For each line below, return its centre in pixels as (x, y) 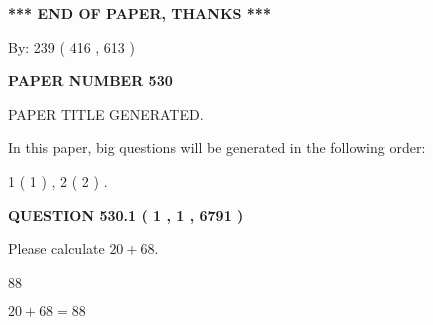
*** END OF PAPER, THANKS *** (139, 13)
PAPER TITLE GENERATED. (106, 113)
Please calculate (56, 248)
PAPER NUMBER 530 (90, 80)
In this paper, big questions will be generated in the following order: (217, 147)
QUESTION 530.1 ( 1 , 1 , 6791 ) (126, 214)
